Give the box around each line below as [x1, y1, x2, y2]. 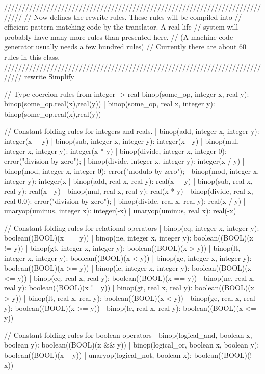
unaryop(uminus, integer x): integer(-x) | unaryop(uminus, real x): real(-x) [4, 205, 236, 216]
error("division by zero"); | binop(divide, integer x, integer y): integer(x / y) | [4, 155, 245, 166]
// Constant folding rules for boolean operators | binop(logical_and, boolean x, [4, 329, 252, 340]
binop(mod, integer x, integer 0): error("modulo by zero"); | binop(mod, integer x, [4, 165, 259, 176]
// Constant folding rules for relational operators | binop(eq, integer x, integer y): [4, 222, 259, 233]
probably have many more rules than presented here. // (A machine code [4, 31, 233, 42]
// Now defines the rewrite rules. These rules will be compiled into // [24, 11, 242, 22]
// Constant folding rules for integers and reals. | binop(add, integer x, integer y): [4, 125, 259, 136]
